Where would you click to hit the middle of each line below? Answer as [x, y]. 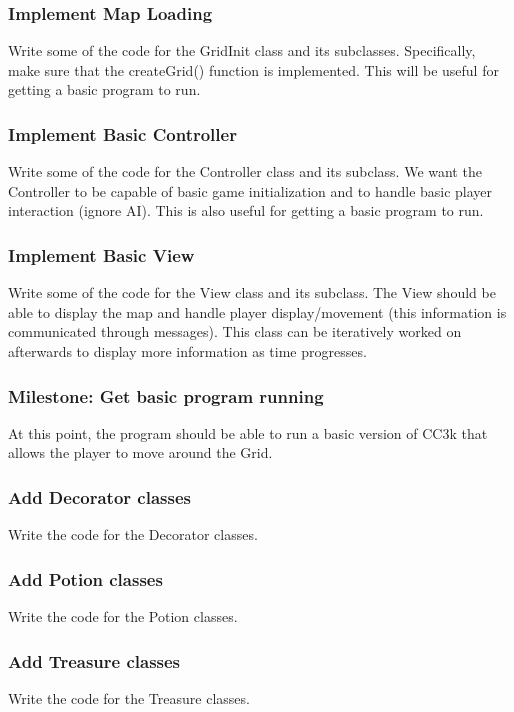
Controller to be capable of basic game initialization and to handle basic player [250, 190]
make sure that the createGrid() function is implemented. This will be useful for [253, 69]
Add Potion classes [85, 578]
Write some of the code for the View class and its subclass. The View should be [252, 292]
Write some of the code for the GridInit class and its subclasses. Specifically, [242, 50]
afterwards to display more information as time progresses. [187, 351]
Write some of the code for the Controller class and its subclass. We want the [245, 171]
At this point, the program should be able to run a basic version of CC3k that [248, 432]
